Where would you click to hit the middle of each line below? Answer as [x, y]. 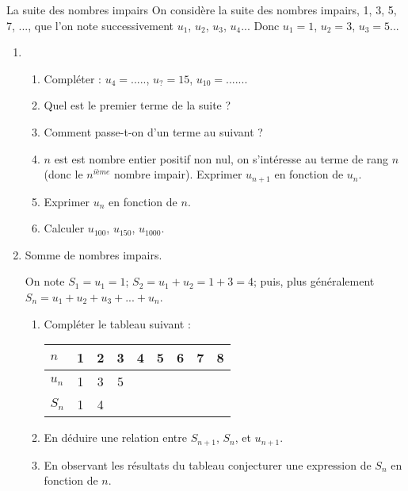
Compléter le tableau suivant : [117, 323]
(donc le [63, 174]
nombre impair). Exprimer [178, 174]
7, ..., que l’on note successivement [90, 25]
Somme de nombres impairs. [93, 254]
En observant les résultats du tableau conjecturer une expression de [208, 464]
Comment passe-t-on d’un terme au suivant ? [153, 131]
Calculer [64, 228]
